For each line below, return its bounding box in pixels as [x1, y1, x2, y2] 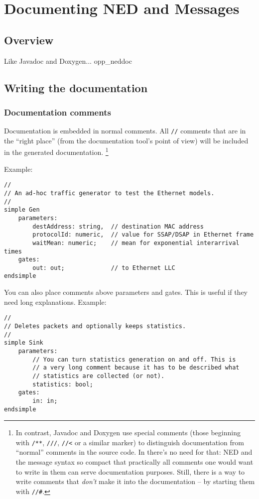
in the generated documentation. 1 [4, 145, 109, 157]
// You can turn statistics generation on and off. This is [32, 356, 236, 363]
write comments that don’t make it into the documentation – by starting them [15, 476, 255, 487]
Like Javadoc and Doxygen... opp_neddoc [4, 55, 132, 66]
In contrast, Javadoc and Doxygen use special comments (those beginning [15, 427, 241, 438]
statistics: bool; [32, 380, 93, 388]
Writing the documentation [4, 80, 148, 95]
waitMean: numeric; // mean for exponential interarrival [32, 239, 240, 247]
